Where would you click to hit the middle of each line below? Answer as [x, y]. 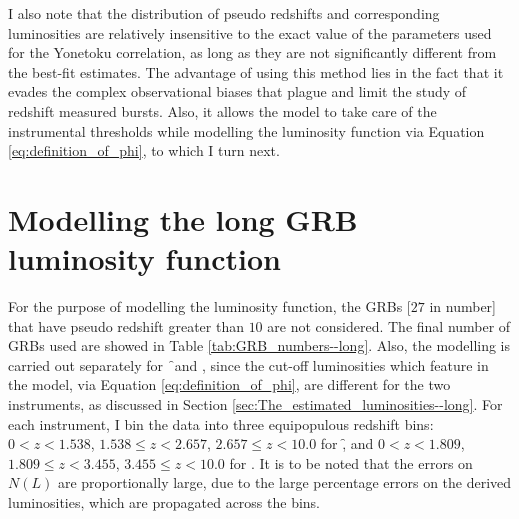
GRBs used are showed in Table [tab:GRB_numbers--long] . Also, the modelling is [259, 345]
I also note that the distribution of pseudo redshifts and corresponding [224, 13]
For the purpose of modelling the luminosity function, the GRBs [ [209, 306]
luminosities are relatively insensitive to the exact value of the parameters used [250, 32]
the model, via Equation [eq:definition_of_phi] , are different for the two [229, 384]
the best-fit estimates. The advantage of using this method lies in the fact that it [256, 71]
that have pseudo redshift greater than [126, 325]
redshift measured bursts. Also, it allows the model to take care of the [222, 110]
